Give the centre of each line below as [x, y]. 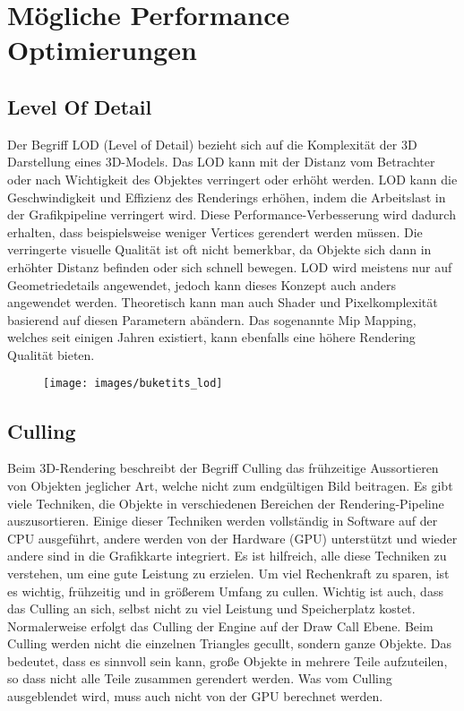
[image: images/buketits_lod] [133, 384]
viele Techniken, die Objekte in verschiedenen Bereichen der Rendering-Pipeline [226, 503]
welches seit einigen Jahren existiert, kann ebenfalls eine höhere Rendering [211, 337]
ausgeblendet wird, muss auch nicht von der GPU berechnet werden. [195, 696]
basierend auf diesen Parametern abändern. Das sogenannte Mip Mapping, [212, 319]
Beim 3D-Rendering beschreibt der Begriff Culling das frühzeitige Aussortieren [223, 468]
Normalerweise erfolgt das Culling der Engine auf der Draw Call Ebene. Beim [220, 625]
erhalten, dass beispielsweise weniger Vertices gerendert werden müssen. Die [215, 231]
